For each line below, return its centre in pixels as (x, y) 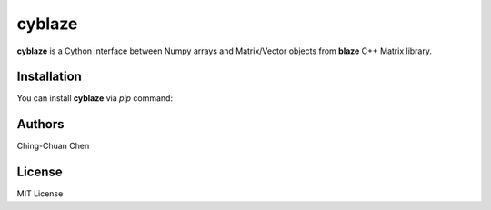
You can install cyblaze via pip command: (95, 98)
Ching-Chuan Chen (53, 146)
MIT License (40, 194)
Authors (40, 124)
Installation (49, 77)
